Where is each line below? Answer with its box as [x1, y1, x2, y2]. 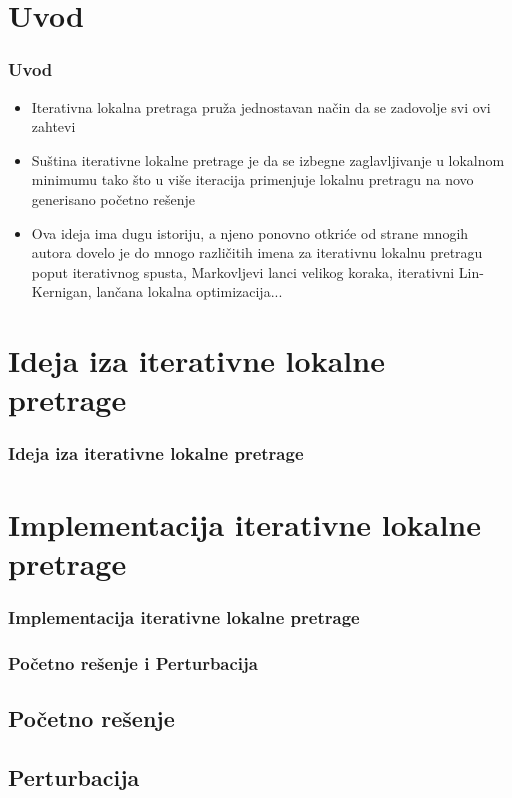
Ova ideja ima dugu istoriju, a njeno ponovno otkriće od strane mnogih [31, 222, 469, 243]
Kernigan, [31, 281, 92, 302]
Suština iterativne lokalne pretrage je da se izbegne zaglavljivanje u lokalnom [31, 149, 505, 170]
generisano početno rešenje [31, 188, 195, 209]
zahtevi [31, 116, 76, 137]
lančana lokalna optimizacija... [96, 281, 283, 302]
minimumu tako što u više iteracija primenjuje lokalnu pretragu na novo [31, 169, 474, 190]
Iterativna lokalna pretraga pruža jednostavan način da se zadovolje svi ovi [31, 96, 491, 117]
